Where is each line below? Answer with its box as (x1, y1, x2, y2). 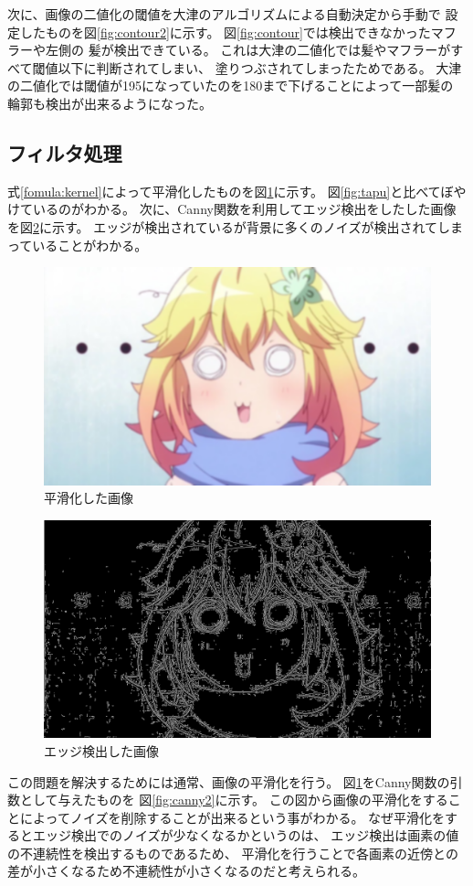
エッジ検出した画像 (44, 741, 159, 760)
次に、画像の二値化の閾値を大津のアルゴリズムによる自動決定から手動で (7, 5, 441, 23)
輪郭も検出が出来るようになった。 (7, 93, 212, 112)
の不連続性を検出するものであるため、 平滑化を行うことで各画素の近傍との (7, 843, 458, 862)
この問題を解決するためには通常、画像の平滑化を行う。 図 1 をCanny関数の (7, 772, 450, 791)
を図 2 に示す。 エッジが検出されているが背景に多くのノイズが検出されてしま (7, 217, 463, 236)
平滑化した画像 (44, 488, 133, 507)
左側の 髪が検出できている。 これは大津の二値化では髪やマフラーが (45, 40, 451, 59)
